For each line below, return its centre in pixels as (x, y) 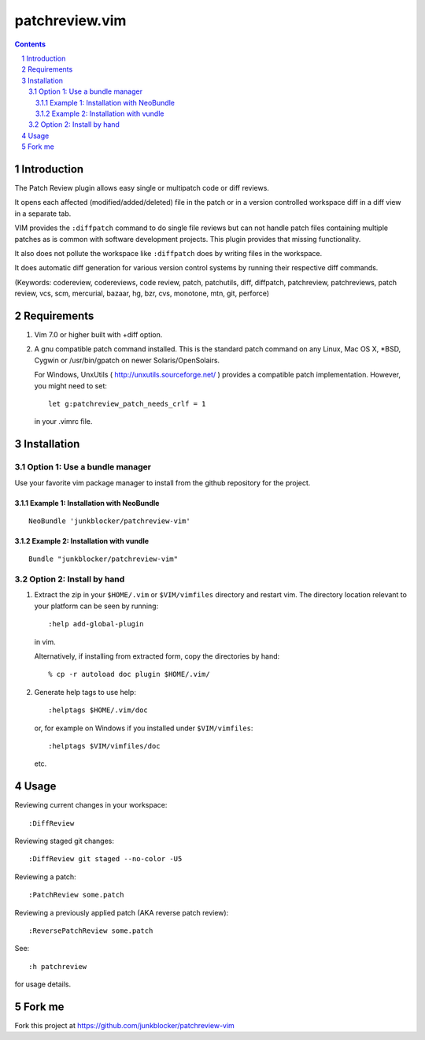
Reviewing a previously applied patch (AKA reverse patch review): (122, 912)
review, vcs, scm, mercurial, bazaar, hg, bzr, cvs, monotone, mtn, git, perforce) (142, 293)
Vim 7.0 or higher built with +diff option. (98, 334)
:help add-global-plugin (96, 624)
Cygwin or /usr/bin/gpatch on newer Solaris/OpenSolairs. (127, 360)
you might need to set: (71, 385)
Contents (30, 44)
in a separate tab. (43, 214)
